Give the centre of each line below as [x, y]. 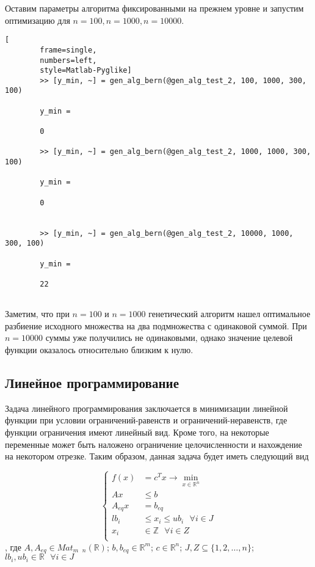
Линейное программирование [92, 383]
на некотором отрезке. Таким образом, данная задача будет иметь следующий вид [157, 456]
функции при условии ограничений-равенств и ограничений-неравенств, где [146, 420]
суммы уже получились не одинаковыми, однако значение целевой [169, 338]
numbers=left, [68, 60]
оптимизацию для [38, 20]
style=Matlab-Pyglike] [86, 71]
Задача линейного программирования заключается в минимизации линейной [147, 408]
